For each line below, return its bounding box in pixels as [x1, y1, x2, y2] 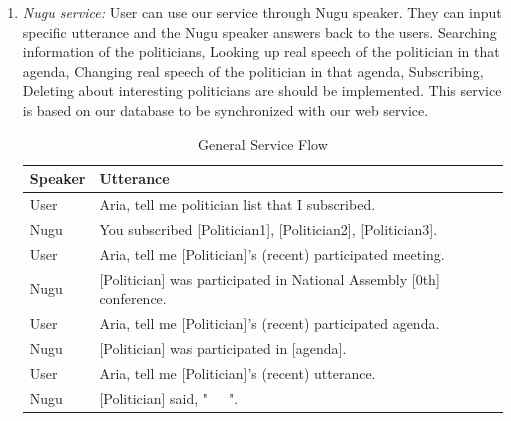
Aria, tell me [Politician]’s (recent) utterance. [99, 362, 376, 383]
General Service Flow [197, 133, 328, 154]
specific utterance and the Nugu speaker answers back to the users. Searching [22, 21, 497, 42]
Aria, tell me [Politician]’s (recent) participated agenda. [99, 312, 440, 333]
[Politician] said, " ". [99, 387, 239, 408]
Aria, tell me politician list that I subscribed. [99, 194, 376, 214]
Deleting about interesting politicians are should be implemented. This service [22, 80, 502, 101]
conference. [99, 288, 167, 309]
